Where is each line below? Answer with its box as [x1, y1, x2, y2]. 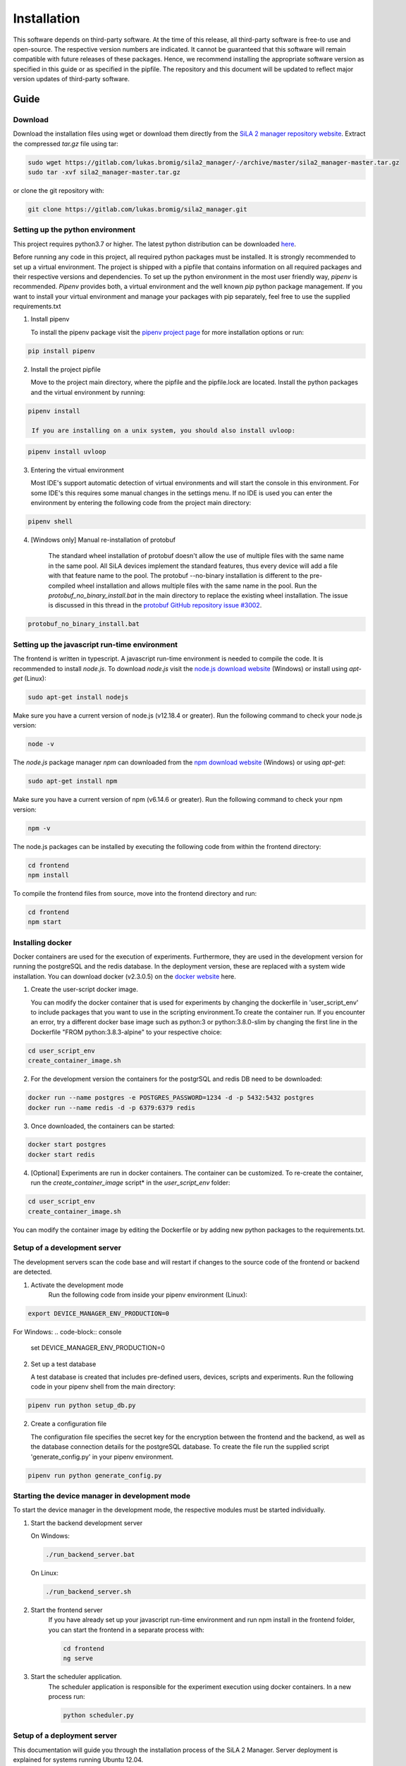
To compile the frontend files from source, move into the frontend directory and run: [13, 889, 257, 897]
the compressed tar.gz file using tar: [13, 139, 119, 148]
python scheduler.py [63, 1711, 134, 1719]
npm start [27, 918, 62, 926]
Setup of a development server [13, 1243, 121, 1253]
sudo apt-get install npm [27, 777, 118, 786]
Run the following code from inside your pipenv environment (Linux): [48, 1290, 248, 1299]
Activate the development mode [30, 1281, 123, 1289]
